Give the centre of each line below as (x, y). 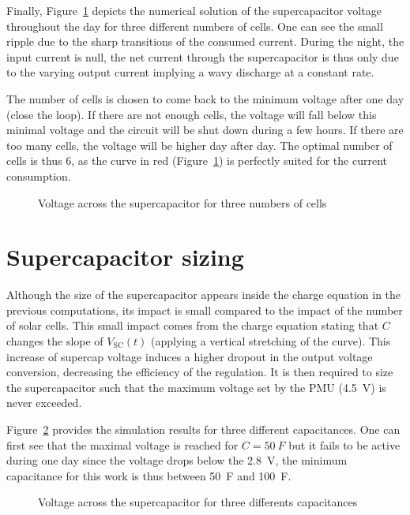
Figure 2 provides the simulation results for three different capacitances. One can (203, 429)
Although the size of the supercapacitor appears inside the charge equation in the (204, 295)
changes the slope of (55, 341)
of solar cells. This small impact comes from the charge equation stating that (193, 325)
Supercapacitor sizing (125, 257)
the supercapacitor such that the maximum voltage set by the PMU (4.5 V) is (196, 387)
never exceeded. (44, 403)
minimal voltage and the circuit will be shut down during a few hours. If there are (205, 130)
